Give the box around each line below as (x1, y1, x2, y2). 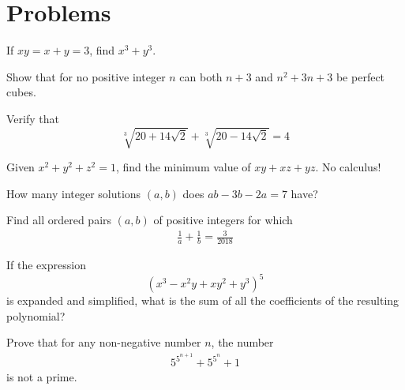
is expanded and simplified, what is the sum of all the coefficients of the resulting (6, 292, 399, 309)
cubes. (6, 84, 36, 100)
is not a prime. (6, 369, 77, 385)
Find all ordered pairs (6, 212, 112, 228)
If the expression (6, 257, 86, 273)
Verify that (6, 110, 59, 126)
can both (179, 68, 223, 84)
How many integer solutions (6, 185, 141, 201)
